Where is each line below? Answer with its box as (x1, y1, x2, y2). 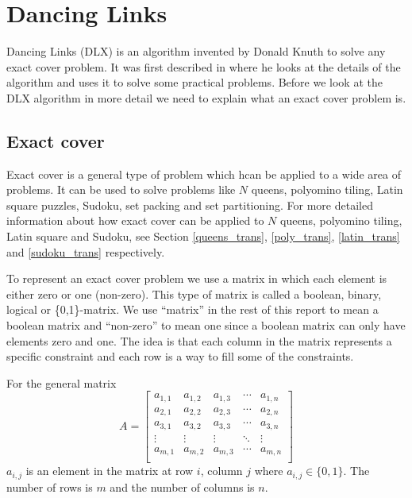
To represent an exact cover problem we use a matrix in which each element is (6, 270, 387, 287)
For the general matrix (6, 374, 117, 391)
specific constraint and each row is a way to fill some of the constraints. (6, 348, 354, 365)
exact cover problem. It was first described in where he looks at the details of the (6, 58, 401, 75)
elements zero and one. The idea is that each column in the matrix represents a (6, 332, 392, 349)
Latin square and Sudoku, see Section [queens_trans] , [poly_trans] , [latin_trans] (6, 228, 400, 245)
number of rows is (6, 478, 93, 495)
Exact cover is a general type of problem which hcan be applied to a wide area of (6, 165, 402, 182)
